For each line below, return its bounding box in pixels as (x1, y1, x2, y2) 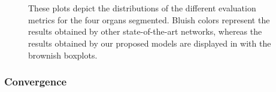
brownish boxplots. (28, 48, 98, 61)
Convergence (4, 74, 67, 89)
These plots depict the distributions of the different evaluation (28, 2, 256, 14)
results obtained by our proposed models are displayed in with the (28, 36, 271, 49)
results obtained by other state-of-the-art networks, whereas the (28, 25, 262, 38)
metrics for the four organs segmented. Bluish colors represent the (28, 13, 270, 26)
